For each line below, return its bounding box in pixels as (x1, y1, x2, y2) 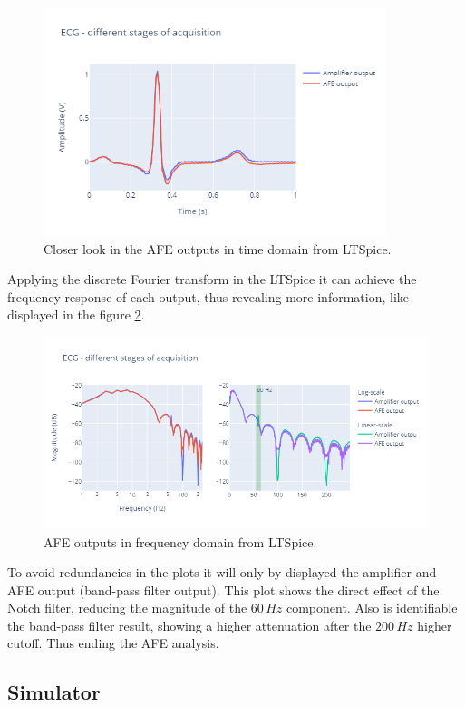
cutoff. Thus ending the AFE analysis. (7, 633, 219, 653)
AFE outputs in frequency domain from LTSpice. (44, 532, 317, 551)
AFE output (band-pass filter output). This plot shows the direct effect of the (7, 580, 440, 599)
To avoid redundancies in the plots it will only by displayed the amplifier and (7, 563, 437, 582)
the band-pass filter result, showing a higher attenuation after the (7, 615, 372, 634)
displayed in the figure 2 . (7, 305, 145, 324)
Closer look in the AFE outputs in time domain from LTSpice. (44, 239, 392, 258)
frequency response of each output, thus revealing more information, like (7, 287, 410, 306)
